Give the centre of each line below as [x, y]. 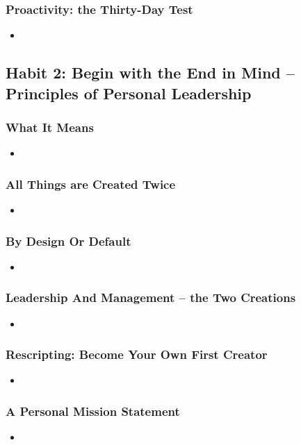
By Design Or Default [68, 241]
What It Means [50, 127]
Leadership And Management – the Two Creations [151, 297]
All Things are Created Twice [91, 184]
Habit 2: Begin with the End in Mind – [150, 73]
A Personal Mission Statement [93, 411]
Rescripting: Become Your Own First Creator [137, 354]
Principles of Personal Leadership [129, 93]
